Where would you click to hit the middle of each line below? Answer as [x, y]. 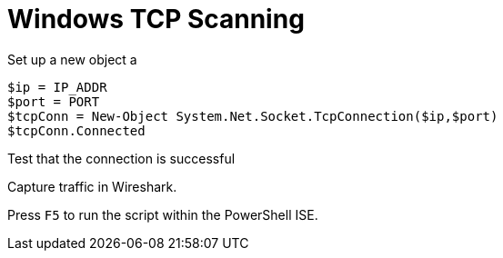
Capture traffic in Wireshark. [92, 186]
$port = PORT [54, 101]
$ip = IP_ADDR [57, 87]
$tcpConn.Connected [76, 130]
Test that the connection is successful [121, 158]
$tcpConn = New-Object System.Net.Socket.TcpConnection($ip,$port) [253, 116]
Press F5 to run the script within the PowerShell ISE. [163, 214]
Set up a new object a [72, 59]
